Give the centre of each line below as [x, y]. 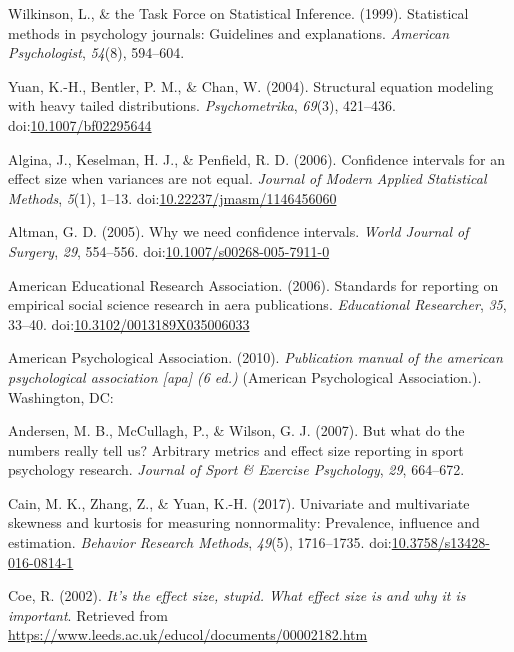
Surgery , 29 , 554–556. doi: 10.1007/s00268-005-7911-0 [169, 250]
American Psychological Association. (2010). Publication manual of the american [255, 357]
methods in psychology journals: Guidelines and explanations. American [229, 32]
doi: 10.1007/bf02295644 [80, 124]
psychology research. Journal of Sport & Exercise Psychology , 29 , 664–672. [236, 469]
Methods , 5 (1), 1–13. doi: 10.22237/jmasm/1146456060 [172, 197]
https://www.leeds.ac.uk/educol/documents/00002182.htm [188, 634]
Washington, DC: [61, 396]
